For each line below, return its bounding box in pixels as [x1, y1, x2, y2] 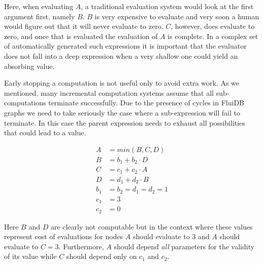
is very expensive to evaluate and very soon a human [94, 11, 259, 21]
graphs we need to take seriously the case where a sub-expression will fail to [4, 107, 240, 118]
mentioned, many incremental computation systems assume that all [4, 87, 214, 98]
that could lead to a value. [4, 127, 86, 138]
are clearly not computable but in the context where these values [50, 221, 253, 232]
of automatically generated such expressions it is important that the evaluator [4, 41, 247, 51]
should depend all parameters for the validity [114, 241, 255, 251]
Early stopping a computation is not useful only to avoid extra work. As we [4, 78, 240, 88]
